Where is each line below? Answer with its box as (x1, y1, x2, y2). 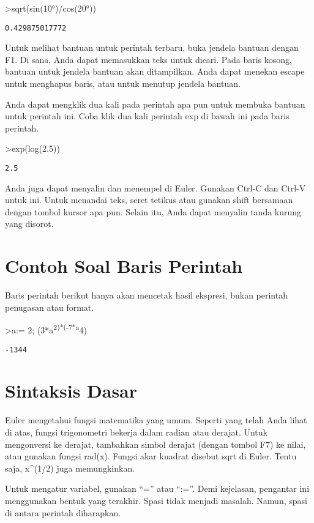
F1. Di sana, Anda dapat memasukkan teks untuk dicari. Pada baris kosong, (5, 53, 292, 65)
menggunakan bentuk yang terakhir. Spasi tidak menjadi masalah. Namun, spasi (5, 494, 307, 506)
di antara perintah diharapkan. (5, 506, 121, 519)
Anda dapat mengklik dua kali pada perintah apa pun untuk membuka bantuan (5, 97, 305, 110)
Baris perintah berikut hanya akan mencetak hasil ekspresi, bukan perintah (5, 289, 288, 302)
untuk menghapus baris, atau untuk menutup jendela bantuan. (5, 77, 241, 90)
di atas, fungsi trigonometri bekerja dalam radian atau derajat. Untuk (5, 425, 267, 438)
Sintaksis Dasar (5, 378, 138, 403)
